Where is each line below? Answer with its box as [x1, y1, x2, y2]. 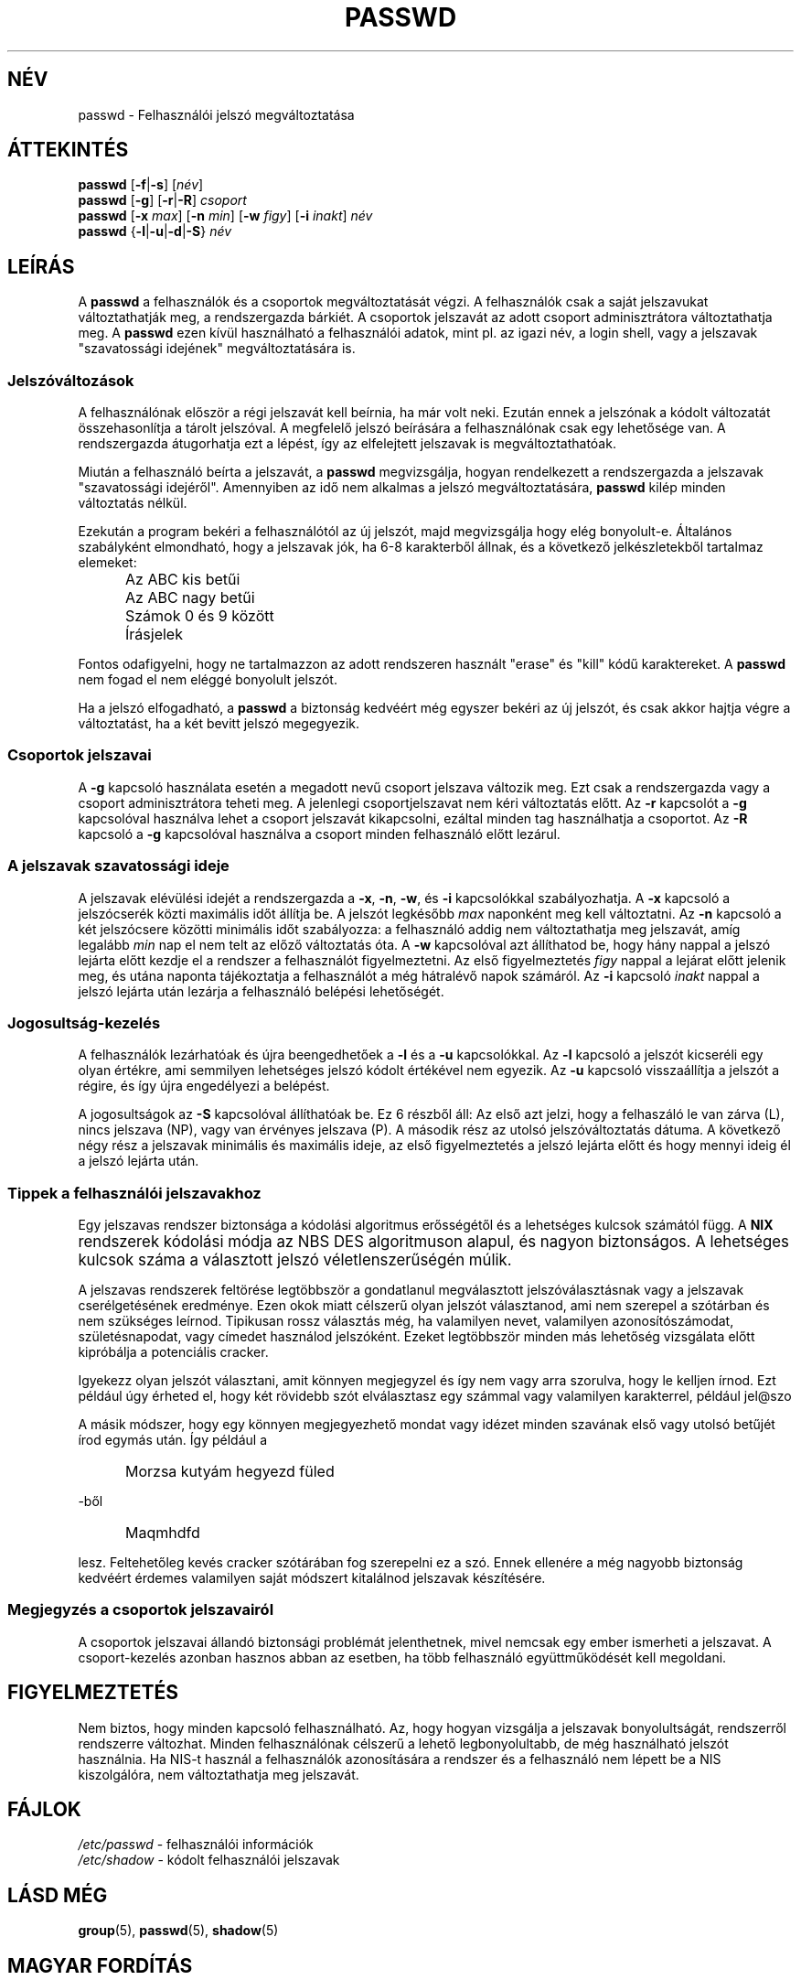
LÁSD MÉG [7, 1883, 108, 1907]
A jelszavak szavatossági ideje [7, 856, 230, 876]
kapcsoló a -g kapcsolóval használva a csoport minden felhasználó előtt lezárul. [78, 825, 561, 842]
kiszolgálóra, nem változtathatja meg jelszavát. [78, 1766, 359, 1782]
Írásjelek [125, 625, 183, 644]
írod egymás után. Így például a [78, 1432, 267, 1448]
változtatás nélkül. [78, 495, 187, 511]
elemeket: [78, 554, 137, 571]
